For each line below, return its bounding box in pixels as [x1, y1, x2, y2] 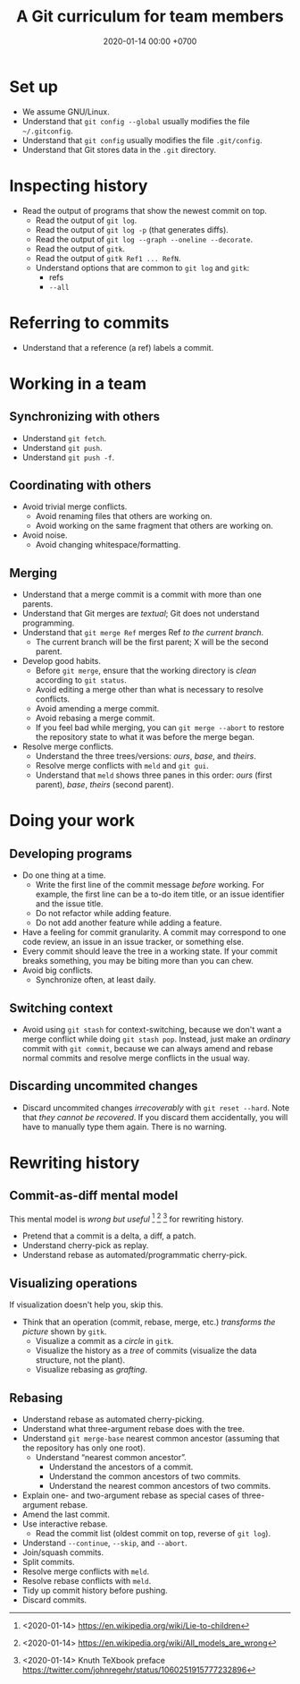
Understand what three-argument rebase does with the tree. [21, 1424, 246, 1434]
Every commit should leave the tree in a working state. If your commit [21, 946, 279, 957]
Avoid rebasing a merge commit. [35, 713, 155, 724]
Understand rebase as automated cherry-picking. [21, 1414, 204, 1425]
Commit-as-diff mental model [9, 1188, 179, 1203]
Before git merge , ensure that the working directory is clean [35, 665, 257, 676]
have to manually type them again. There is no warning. [21, 1121, 228, 1132]
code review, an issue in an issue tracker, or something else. [21, 937, 244, 948]
